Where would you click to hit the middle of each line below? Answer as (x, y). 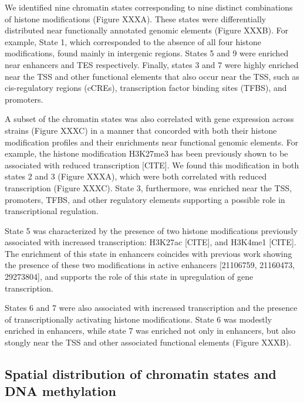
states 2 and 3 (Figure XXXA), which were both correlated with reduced (136, 176)
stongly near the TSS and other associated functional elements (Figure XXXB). (148, 342)
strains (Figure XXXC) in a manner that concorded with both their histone (141, 130)
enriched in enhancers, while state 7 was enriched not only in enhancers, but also (150, 331)
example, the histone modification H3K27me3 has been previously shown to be (146, 153)
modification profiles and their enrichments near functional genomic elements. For (152, 142)
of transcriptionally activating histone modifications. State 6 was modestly (139, 319)
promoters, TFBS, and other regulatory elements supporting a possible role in (145, 199)
